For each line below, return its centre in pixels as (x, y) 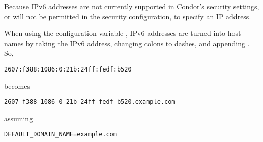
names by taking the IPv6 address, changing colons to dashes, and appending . (127, 43)
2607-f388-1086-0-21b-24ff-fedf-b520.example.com (90, 102)
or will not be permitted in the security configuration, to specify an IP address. (128, 16)
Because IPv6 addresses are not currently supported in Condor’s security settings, (132, 6)
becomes (17, 85)
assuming (19, 118)
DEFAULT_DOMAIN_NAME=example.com (61, 135)
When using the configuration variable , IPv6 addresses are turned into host (123, 33)
